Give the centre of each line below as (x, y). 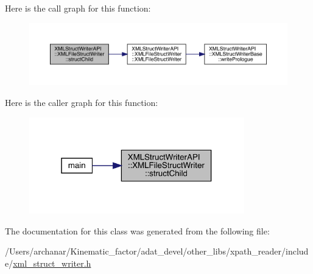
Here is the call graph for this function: (78, 8)
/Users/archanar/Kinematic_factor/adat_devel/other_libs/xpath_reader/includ (157, 251)
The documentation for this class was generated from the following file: (137, 230)
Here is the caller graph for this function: (82, 102)
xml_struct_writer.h (52, 263)
